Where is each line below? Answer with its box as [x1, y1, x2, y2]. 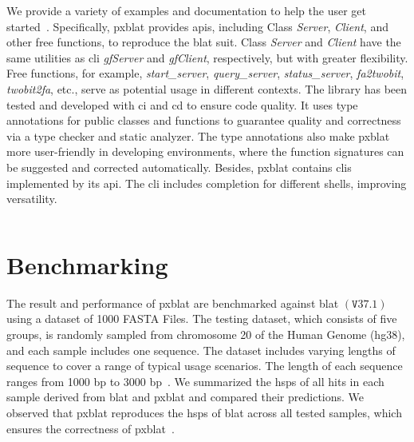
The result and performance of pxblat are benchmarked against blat [6, 294, 339, 311]
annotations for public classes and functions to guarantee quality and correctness [6, 112, 401, 129]
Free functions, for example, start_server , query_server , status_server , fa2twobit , [6, 65, 404, 82]
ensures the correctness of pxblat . [6, 420, 175, 436]
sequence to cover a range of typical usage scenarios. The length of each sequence [6, 357, 403, 374]
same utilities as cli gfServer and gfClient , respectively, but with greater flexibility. [6, 49, 408, 66]
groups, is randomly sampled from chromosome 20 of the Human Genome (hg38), [6, 326, 405, 343]
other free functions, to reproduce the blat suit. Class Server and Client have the [6, 34, 401, 50]
